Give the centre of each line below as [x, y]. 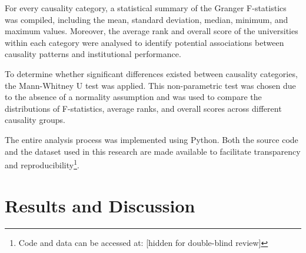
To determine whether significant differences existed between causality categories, [151, 73]
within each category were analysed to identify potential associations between [144, 42]
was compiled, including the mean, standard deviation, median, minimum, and [147, 19]
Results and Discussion [100, 205]
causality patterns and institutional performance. [93, 54]
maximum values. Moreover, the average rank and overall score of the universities [152, 31]
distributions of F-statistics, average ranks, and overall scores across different [143, 108]
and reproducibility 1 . [42, 164]
